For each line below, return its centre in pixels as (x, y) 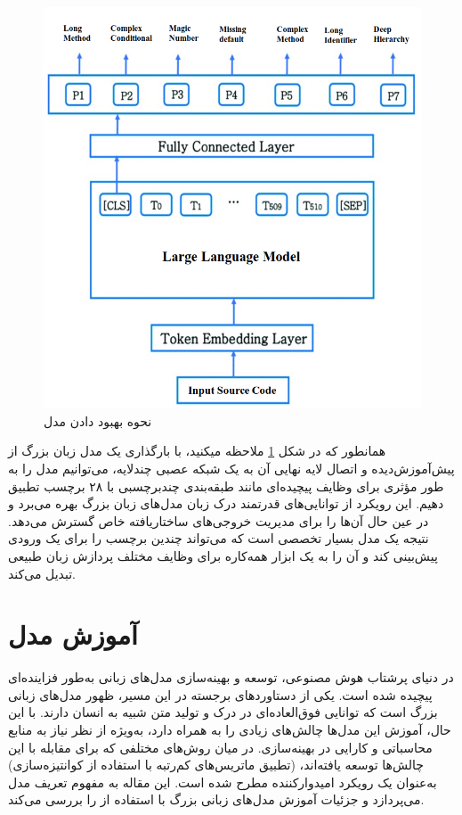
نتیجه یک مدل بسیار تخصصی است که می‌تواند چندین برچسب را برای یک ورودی (219, 538)
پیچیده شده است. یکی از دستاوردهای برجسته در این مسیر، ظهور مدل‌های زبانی (220, 694)
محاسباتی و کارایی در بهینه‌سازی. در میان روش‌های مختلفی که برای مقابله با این (220, 747)
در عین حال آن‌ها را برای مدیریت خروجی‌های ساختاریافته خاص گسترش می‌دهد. (219, 520)
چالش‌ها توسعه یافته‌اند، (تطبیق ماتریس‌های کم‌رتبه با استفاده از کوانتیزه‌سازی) (216, 765)
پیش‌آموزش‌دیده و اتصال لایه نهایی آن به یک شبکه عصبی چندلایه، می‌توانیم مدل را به (231, 468)
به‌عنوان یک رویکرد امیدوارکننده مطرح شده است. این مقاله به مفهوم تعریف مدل (223, 782)
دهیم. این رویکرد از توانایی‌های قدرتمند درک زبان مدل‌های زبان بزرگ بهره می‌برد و (226, 503)
